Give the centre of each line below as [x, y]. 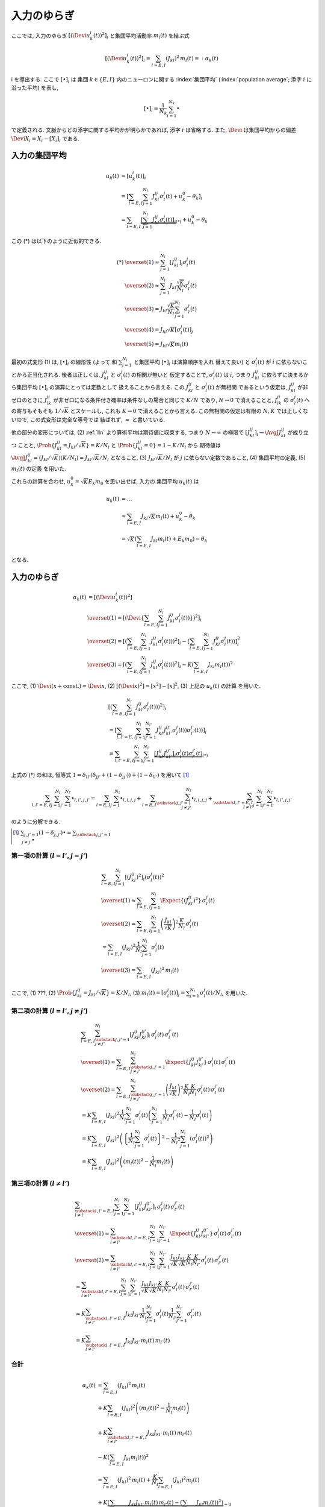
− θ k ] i [195, 197]
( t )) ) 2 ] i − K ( [179, 665]
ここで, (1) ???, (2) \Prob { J [44, 993]
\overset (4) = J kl [146, 330]
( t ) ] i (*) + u [179, 221]
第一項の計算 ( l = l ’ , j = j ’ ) [50, 855]
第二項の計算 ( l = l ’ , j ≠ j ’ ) [50, 1011]
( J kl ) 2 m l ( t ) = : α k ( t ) [192, 59]
